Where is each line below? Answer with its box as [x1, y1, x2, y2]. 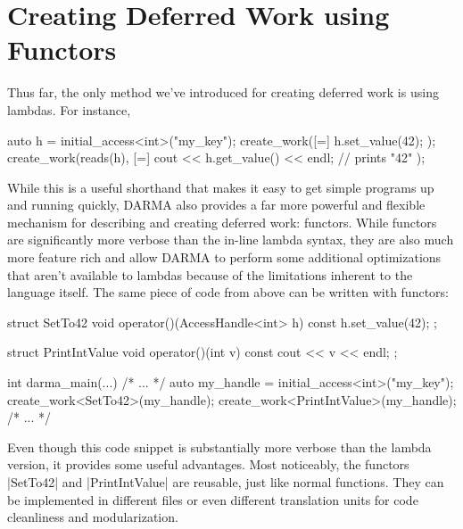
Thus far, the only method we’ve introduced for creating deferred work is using [7, 83, 439, 102]
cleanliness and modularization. [7, 508, 178, 526]
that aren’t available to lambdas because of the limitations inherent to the [7, 265, 413, 284]
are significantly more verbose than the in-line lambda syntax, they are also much [7, 230, 454, 249]
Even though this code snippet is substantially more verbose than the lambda [7, 437, 432, 456]
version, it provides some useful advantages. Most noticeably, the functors [7, 455, 409, 474]
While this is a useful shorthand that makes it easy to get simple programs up [7, 178, 434, 196]
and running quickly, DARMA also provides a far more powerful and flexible [7, 195, 426, 214]
